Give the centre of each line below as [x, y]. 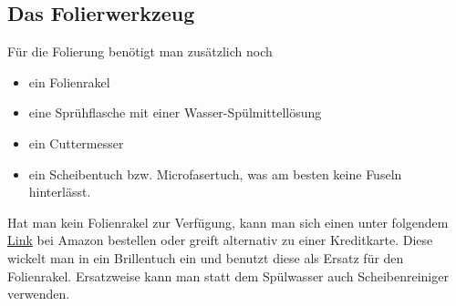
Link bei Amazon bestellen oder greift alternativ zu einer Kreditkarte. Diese [220, 240]
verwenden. [39, 294]
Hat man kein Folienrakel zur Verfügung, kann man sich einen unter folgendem [228, 222]
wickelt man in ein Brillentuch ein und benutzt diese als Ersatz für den [206, 257]
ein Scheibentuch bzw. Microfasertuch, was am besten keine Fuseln [215, 173]
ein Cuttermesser [76, 143]
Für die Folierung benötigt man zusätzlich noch [140, 51]
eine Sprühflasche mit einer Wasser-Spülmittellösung [175, 112]
